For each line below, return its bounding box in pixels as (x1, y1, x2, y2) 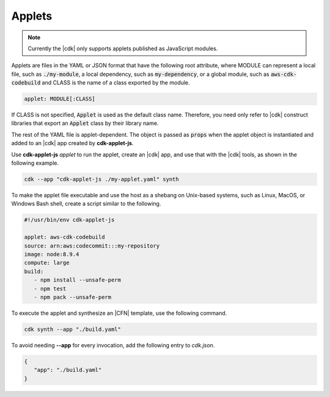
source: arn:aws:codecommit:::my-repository (24, 242, 160, 249)
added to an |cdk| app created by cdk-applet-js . (11, 140, 134, 147)
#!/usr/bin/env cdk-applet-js (24, 216, 115, 224)
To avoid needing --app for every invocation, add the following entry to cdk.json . (11, 341, 215, 349)
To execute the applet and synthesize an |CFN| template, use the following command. (11, 309, 227, 317)
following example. (11, 159, 59, 167)
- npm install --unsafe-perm (34, 276, 122, 284)
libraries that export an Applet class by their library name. (11, 119, 159, 127)
